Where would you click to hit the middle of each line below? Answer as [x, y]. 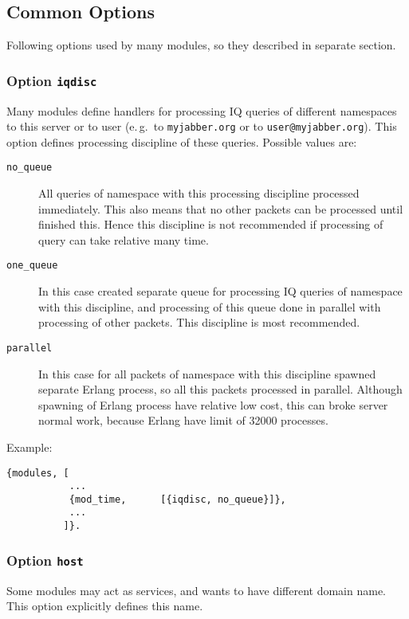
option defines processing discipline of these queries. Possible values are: [182, 141]
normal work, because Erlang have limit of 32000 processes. [183, 420]
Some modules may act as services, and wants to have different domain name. [196, 590]
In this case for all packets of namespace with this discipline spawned [207, 373]
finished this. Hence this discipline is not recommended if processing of [211, 224]
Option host [45, 560]
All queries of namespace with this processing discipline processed [199, 193]
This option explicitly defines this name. [105, 606]
